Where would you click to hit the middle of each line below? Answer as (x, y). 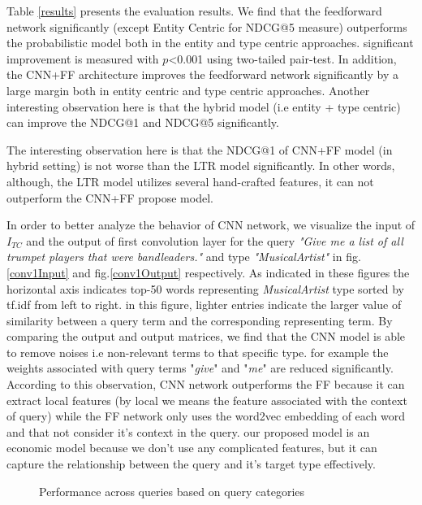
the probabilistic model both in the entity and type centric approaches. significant (210, 43)
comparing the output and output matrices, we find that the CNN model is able (206, 336)
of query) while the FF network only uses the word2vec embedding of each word (206, 416)
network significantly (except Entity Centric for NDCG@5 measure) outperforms (207, 26)
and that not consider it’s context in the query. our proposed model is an (188, 431)
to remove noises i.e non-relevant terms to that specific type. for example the (198, 352)
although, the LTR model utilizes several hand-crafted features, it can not (190, 181)
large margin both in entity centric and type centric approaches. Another (188, 90)
